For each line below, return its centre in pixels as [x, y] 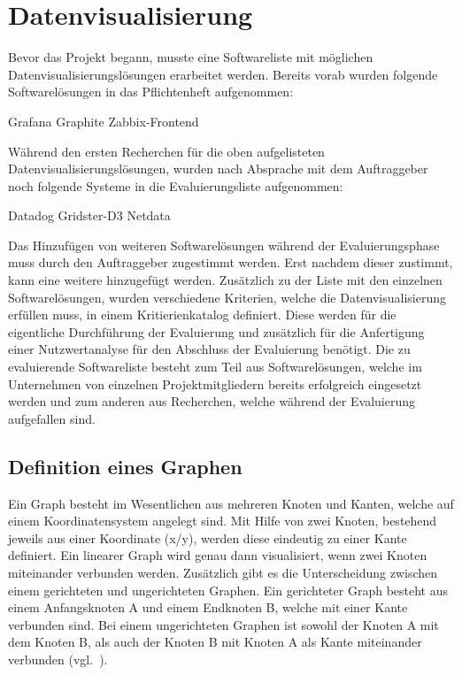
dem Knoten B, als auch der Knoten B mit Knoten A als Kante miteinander [215, 642]
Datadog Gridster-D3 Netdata [89, 215]
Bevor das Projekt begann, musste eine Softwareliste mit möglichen [191, 57]
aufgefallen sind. [52, 418]
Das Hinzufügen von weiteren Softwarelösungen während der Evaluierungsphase [224, 245]
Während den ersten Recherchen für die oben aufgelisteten [166, 151]
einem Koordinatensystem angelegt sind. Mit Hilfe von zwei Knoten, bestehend [223, 521]
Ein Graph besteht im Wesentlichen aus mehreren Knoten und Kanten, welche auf [231, 503]
